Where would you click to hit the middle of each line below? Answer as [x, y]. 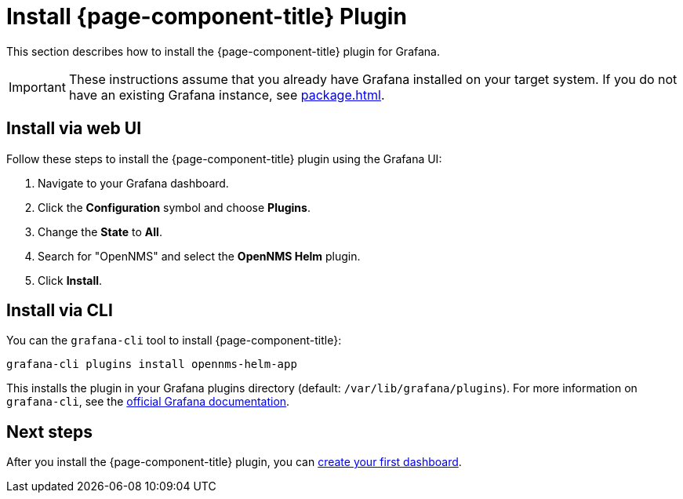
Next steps [49, 432]
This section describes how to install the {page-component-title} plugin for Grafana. [223, 51]
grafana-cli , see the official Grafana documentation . [148, 402]
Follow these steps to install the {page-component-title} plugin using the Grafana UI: [224, 158]
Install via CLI [60, 311]
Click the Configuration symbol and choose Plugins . [174, 207]
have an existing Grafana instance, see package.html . [227, 95]
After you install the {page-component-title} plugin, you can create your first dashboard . [234, 462]
